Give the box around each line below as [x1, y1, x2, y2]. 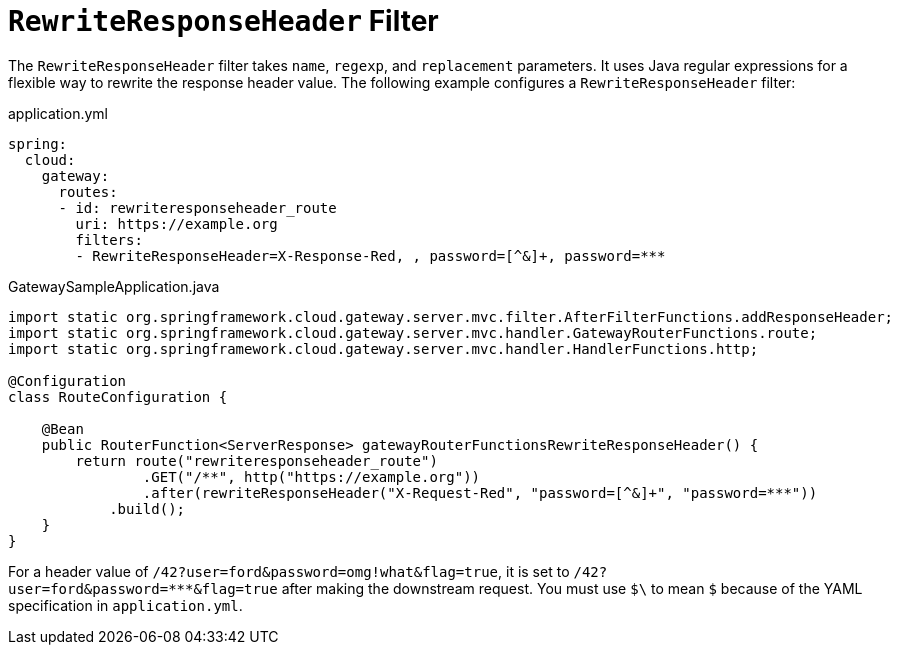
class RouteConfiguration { [8, 388, 228, 405]
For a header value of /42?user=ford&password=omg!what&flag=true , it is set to [8, 562, 570, 580]
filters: [75, 231, 143, 248]
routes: [58, 183, 118, 200]
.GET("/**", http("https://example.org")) [142, 468, 481, 485]
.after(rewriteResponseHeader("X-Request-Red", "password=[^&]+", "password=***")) [142, 484, 818, 501]
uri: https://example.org [75, 215, 278, 232]
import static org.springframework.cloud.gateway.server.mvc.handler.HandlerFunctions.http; [8, 340, 759, 357]
